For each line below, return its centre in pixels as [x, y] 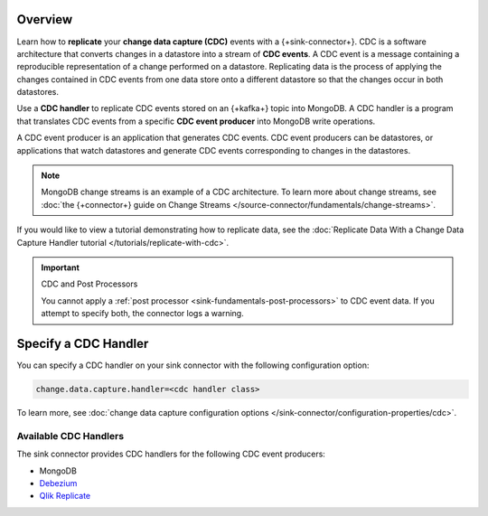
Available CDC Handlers [70, 436]
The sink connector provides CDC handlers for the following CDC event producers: [171, 454]
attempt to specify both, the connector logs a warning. [142, 314]
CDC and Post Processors [89, 284]
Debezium [58, 483]
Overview [45, 19]
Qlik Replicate [65, 496]
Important [61, 267]
